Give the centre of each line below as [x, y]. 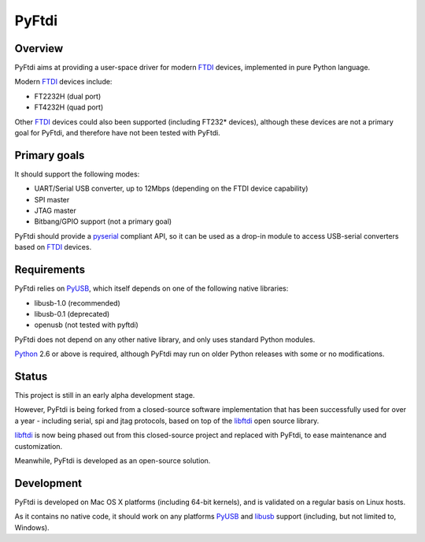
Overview [39, 48]
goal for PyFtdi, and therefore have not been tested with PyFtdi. [117, 133]
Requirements [50, 270]
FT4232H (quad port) [69, 107]
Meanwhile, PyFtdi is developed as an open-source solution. [113, 460]
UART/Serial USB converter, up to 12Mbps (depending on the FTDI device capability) [171, 188]
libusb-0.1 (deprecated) [72, 314]
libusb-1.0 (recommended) [78, 303]
